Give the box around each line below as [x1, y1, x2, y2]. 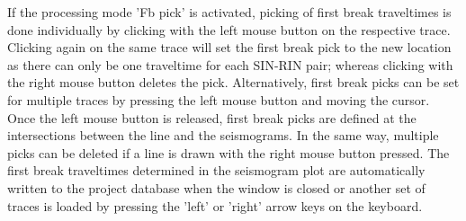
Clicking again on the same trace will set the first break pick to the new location [7, 38, 452, 57]
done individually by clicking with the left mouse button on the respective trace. [7, 20, 451, 39]
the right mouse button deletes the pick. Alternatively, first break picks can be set [7, 73, 460, 92]
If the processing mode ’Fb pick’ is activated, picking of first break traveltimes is [7, 3, 452, 21]
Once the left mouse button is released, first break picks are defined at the [7, 108, 417, 127]
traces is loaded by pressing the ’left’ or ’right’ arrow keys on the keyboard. [7, 196, 423, 215]
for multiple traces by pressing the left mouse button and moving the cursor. [7, 90, 430, 109]
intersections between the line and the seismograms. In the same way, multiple [7, 126, 439, 145]
